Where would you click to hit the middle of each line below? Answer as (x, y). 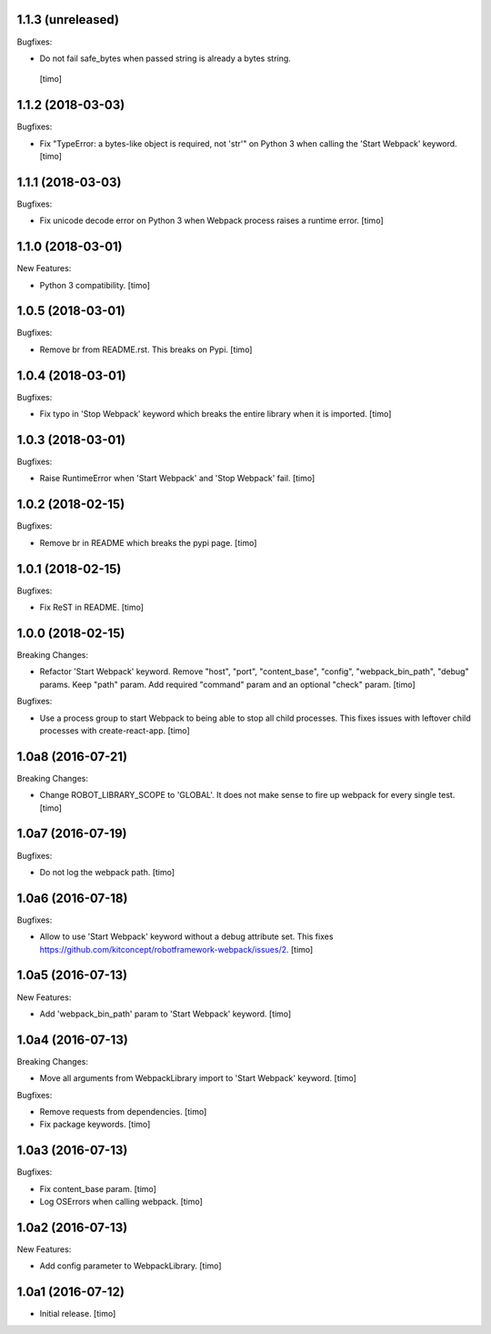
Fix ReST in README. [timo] (92, 607)
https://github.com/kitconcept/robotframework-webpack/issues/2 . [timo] (176, 949)
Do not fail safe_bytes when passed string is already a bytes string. (165, 58)
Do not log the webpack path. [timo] (107, 872)
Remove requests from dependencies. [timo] (123, 1111)
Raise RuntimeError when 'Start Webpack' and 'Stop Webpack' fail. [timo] (177, 479)
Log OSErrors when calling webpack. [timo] (121, 1202)
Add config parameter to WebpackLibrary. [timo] (130, 1266)
